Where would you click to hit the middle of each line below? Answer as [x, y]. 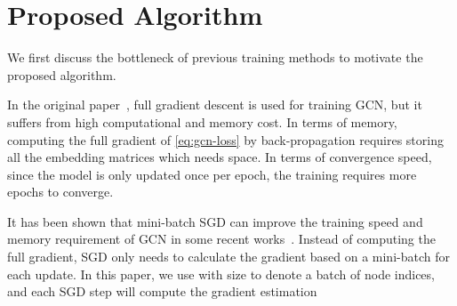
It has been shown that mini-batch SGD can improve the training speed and [215, 221]
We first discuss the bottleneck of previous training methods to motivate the [215, 57]
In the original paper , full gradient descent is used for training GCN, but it [215, 105]
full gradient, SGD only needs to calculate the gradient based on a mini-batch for [228, 257]
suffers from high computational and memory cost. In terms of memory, [202, 121]
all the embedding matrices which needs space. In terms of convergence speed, [220, 157]
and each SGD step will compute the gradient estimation [162, 291]
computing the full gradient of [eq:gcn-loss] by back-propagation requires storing [225, 139]
